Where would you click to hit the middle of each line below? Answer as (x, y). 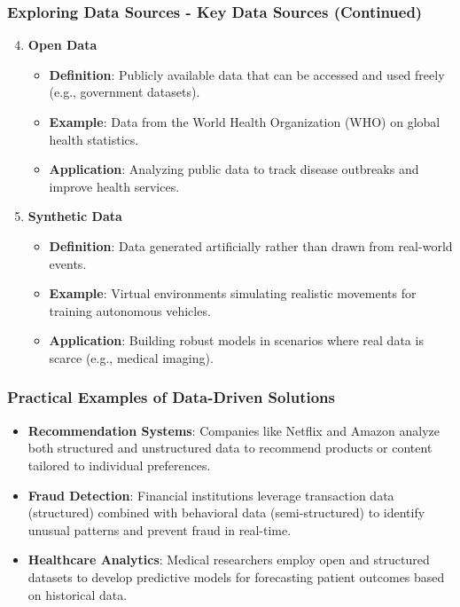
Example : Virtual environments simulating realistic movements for (233, 293)
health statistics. (94, 139)
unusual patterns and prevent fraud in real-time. (160, 529)
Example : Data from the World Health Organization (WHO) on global (245, 122)
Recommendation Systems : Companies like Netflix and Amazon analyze (234, 430)
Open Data (62, 45)
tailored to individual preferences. (119, 465)
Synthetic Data (75, 216)
